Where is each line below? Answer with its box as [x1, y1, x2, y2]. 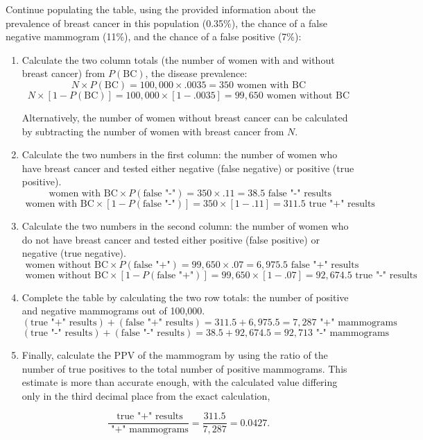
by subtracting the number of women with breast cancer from [21, 124, 284, 138]
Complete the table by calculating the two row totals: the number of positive [21, 289, 349, 304]
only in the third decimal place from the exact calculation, [21, 388, 270, 403]
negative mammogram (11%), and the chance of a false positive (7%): [6, 29, 302, 44]
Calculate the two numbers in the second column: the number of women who [21, 218, 349, 232]
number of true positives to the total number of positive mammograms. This [21, 361, 347, 375]
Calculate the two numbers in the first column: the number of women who [21, 147, 338, 162]
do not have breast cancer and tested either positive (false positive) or [21, 232, 320, 246]
